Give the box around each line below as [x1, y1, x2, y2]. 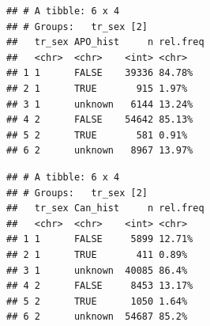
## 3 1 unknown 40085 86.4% [6, 264, 188, 276]
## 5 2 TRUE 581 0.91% [6, 129, 188, 141]
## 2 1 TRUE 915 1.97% [6, 82, 188, 94]
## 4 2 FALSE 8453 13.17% [6, 280, 193, 292]
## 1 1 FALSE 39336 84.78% [6, 67, 193, 79]
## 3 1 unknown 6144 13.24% [6, 98, 193, 110]
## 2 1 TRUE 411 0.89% [6, 248, 188, 260]
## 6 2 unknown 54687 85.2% [6, 311, 188, 323]
